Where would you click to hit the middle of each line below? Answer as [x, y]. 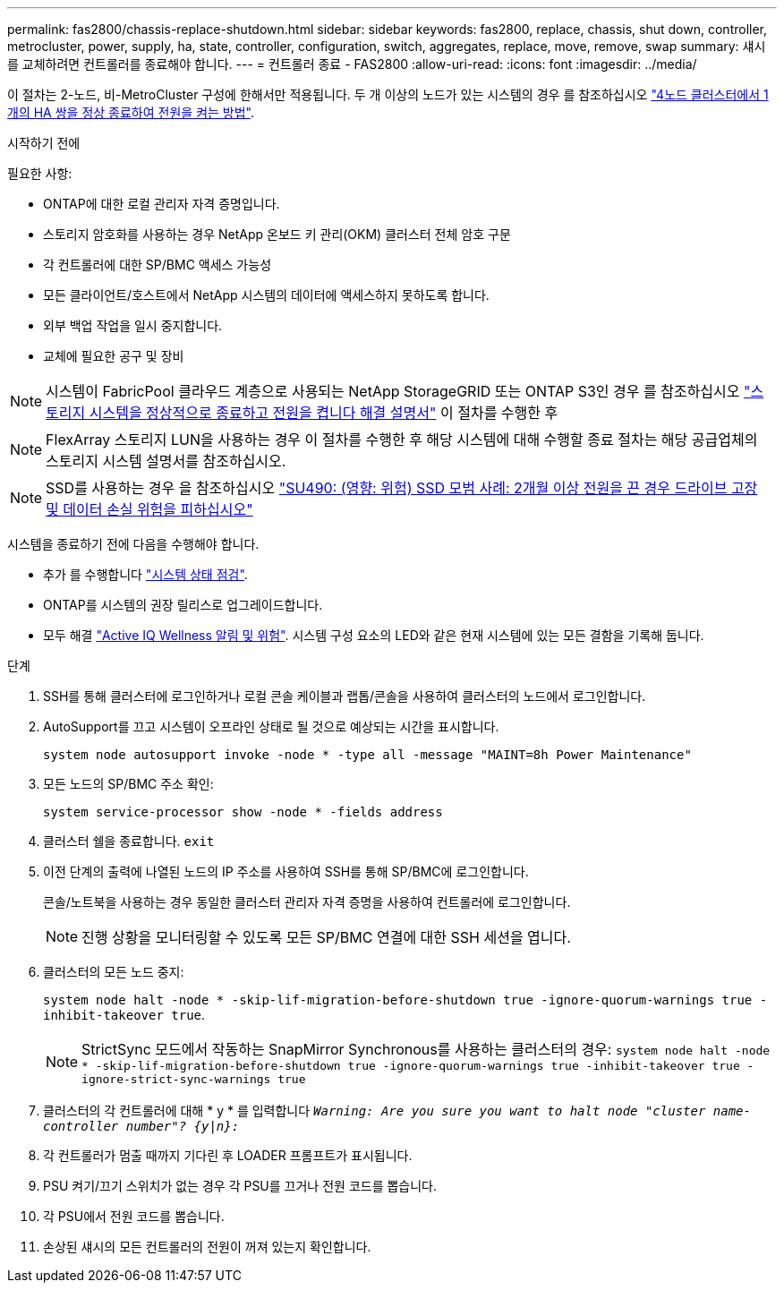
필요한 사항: [40, 173]
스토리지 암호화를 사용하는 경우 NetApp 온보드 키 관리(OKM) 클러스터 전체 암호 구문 [277, 234]
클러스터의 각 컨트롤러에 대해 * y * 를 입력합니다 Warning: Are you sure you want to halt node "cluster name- [397, 1111]
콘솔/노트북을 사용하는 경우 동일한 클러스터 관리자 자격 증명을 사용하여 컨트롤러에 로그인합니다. [307, 902]
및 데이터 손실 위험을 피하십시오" [149, 509]
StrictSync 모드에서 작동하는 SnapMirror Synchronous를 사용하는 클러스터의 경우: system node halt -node [426, 1049]
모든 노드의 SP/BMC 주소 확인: [128, 784]
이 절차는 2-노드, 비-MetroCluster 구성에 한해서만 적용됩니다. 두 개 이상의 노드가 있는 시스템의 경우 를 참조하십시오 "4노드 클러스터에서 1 [388, 94]
